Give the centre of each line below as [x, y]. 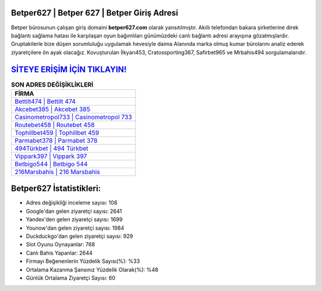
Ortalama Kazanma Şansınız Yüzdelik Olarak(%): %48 [92, 270]
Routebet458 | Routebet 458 [55, 125]
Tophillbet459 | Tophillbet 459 [57, 132]
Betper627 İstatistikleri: [56, 189]
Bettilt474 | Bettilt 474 [45, 101]
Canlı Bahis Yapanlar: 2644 [59, 253]
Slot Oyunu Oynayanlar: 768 [61, 244]
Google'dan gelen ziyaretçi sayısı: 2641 [74, 211]
